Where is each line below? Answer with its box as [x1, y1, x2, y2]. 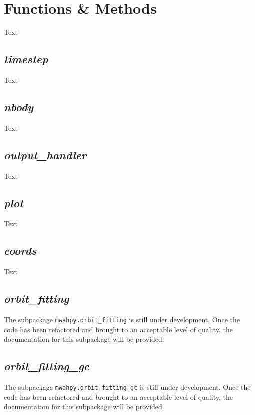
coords [4, 243, 37, 258]
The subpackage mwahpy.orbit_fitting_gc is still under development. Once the [4, 381, 251, 392]
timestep [4, 51, 48, 67]
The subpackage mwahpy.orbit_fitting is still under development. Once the [4, 314, 240, 324]
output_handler [4, 147, 87, 162]
